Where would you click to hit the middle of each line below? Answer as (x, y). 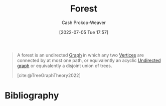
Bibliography (32, 96)
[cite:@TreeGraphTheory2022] (49, 75)
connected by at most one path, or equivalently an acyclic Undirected (89, 60)
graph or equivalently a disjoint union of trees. (64, 65)
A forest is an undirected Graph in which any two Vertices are (80, 55)
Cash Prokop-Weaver (84, 22)
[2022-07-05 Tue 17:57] (84, 32)
